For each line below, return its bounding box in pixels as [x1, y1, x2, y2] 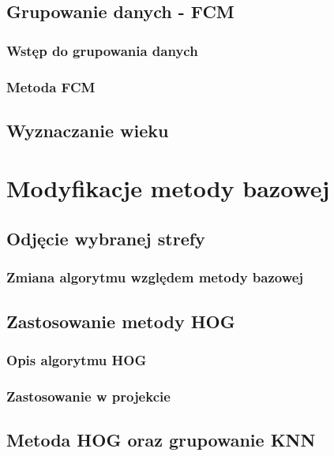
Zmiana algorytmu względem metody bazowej [6, 267, 304, 287]
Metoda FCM [6, 77, 96, 96]
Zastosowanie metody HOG [6, 308, 235, 333]
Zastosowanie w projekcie [6, 386, 171, 406]
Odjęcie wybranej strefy [6, 226, 205, 251]
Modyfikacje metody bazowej [6, 172, 330, 204]
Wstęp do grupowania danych [6, 40, 198, 60]
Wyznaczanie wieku [6, 118, 169, 142]
